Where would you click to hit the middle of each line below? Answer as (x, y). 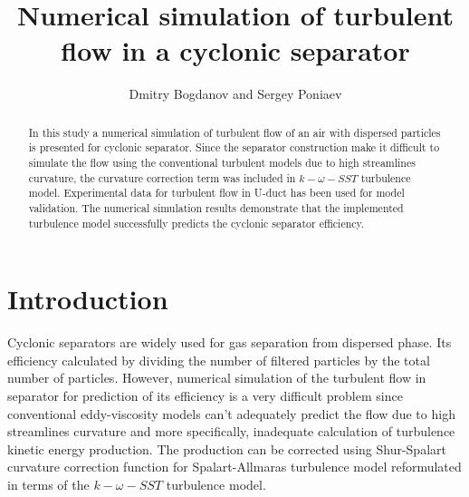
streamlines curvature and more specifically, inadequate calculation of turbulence (231, 431)
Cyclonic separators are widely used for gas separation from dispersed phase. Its (230, 342)
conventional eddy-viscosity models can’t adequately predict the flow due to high (231, 413)
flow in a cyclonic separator (235, 50)
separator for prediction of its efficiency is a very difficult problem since (205, 396)
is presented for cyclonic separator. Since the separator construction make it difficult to (234, 147)
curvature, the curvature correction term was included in (162, 177)
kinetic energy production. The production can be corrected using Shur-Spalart (227, 448)
